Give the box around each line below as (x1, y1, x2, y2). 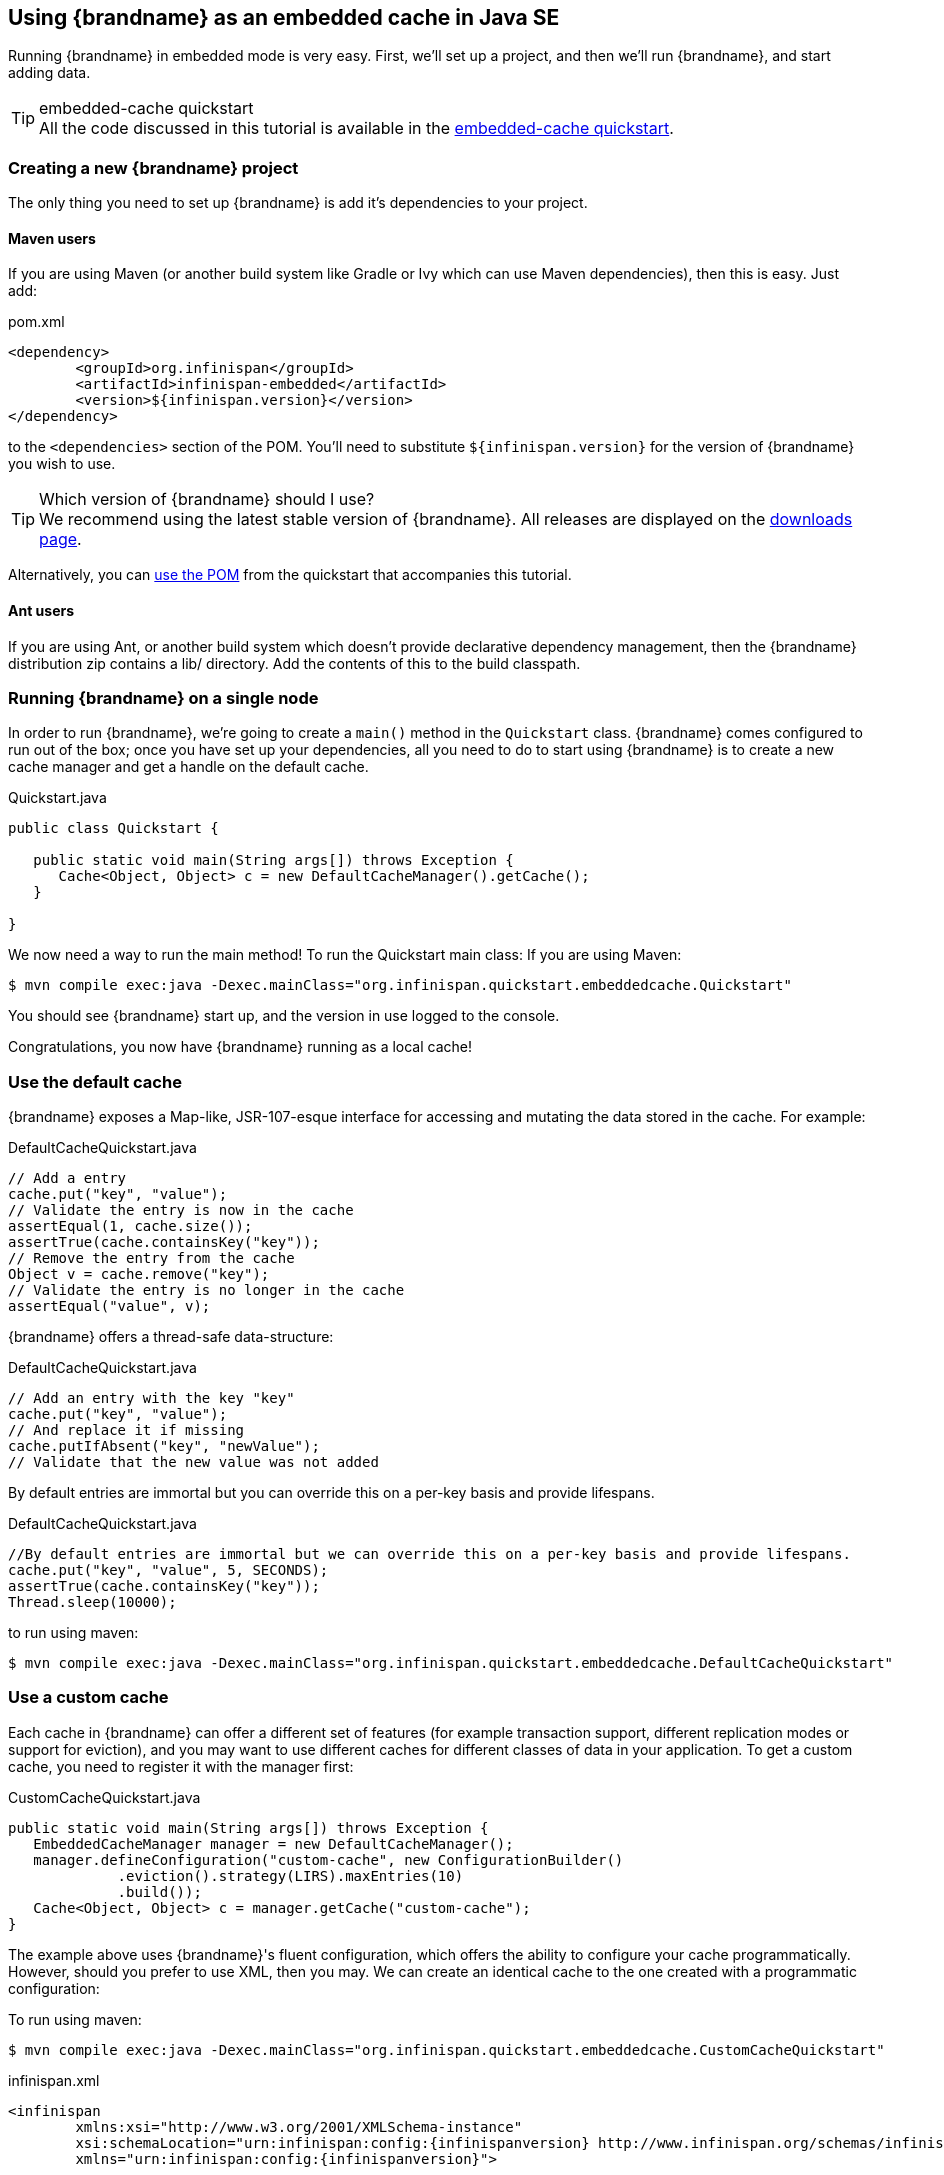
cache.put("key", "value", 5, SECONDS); (8, 1562, 329, 1579)
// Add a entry (8, 1170, 127, 1187)
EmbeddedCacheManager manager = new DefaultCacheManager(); (33, 1835, 514, 1852)
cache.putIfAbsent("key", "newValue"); (8, 1438, 320, 1455)
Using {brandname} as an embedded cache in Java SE (8, 5, 560, 30)
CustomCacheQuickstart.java (8, 1788, 201, 1806)
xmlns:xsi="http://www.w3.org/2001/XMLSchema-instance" (75, 2118, 523, 2135)
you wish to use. (8, 455, 116, 473)
